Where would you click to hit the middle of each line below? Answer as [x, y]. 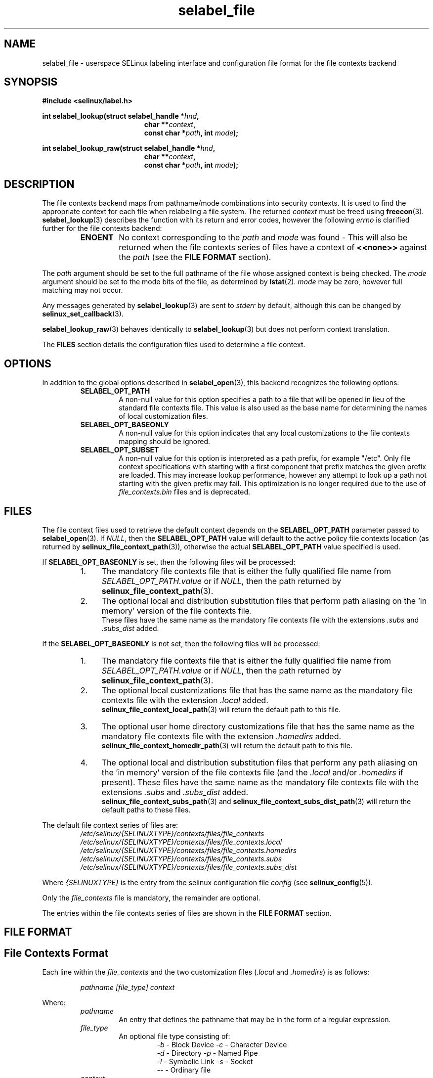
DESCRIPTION [39, 184]
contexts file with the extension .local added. [185, 700]
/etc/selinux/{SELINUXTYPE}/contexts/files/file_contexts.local [181, 842]
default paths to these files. [146, 809]
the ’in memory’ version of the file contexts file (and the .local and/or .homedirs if [252, 772]
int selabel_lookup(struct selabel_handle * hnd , [121, 116]
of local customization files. [163, 416]
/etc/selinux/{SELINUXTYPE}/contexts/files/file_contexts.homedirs [189, 850]
